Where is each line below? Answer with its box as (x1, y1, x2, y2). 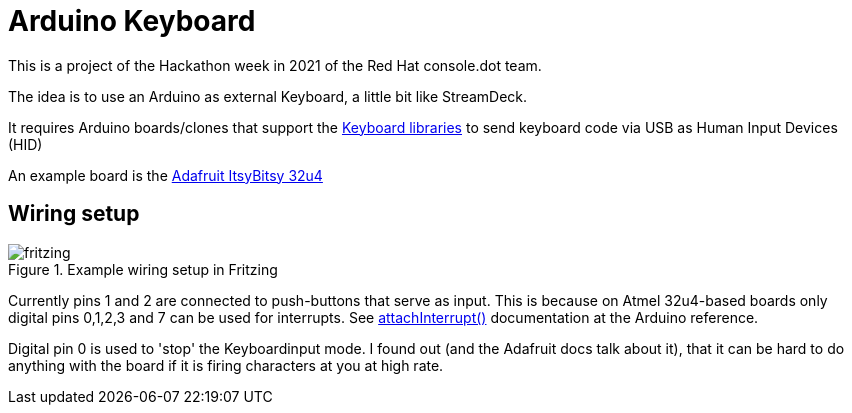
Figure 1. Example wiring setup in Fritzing (8, 260, 278, 278)
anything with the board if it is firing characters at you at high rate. (8, 356, 444, 374)
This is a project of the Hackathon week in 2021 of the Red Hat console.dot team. (8, 56, 542, 74)
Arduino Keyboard (8, 4, 256, 38)
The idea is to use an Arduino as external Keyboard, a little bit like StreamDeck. (8, 87, 528, 105)
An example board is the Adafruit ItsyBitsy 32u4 (8, 166, 323, 184)
